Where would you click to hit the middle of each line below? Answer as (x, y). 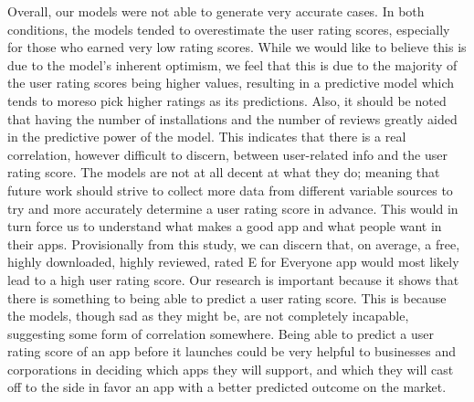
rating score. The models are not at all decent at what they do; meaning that (224, 172)
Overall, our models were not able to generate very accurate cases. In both (216, 11)
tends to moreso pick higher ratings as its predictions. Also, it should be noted (227, 100)
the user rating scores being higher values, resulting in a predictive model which (231, 83)
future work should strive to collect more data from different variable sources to (230, 190)
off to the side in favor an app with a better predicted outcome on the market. (227, 387)
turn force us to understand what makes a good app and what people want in (225, 226)
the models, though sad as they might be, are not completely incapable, (208, 316)
